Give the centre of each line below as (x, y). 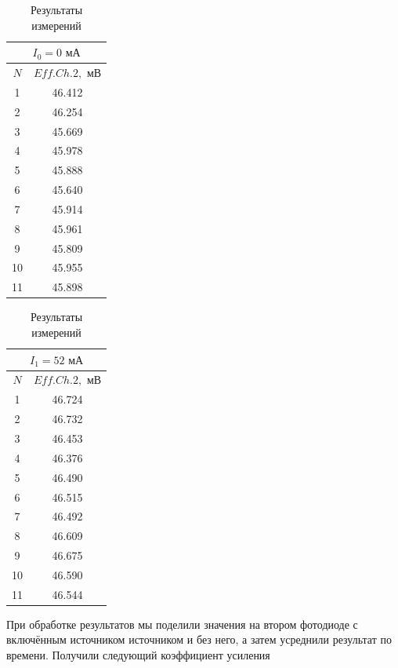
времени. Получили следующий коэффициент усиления (138, 655)
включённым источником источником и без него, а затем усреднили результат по (199, 639)
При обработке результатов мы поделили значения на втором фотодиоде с (182, 624)
